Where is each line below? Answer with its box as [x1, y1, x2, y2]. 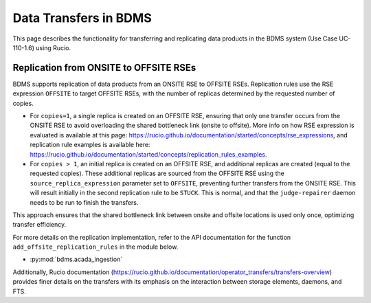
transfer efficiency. [12, 221, 67, 229]
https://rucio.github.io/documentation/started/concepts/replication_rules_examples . [30, 150, 267, 158]
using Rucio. [35, 43, 71, 52]
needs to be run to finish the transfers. [30, 198, 139, 206]
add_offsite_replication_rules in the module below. [12, 243, 179, 251]
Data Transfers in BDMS [12, 10, 152, 25]
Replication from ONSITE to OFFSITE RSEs [12, 62, 196, 74]
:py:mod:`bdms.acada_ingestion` [30, 255, 123, 264]
